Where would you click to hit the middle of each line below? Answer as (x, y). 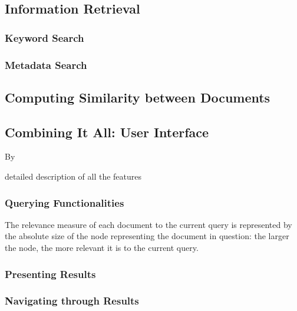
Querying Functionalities (65, 202)
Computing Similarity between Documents (138, 97)
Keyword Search (44, 37)
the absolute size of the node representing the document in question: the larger (147, 236)
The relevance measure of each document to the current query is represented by (148, 224)
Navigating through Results (72, 301)
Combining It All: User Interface (107, 132)
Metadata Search (46, 64)
